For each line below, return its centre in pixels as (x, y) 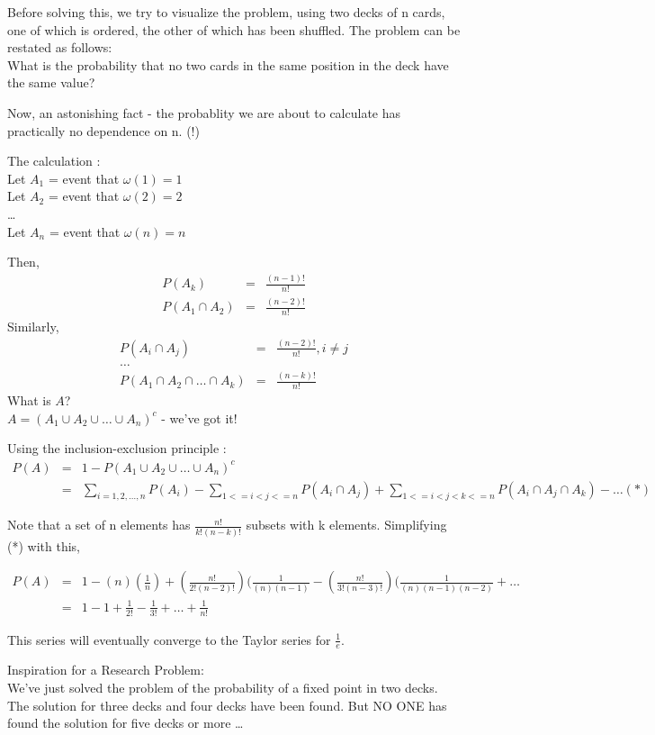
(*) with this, (44, 545)
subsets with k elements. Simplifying (346, 525)
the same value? (51, 82)
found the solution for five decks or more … (126, 723)
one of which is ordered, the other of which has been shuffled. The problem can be (234, 29)
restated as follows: (60, 47)
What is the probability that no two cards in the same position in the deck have (228, 64)
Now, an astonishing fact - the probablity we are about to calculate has (204, 112)
